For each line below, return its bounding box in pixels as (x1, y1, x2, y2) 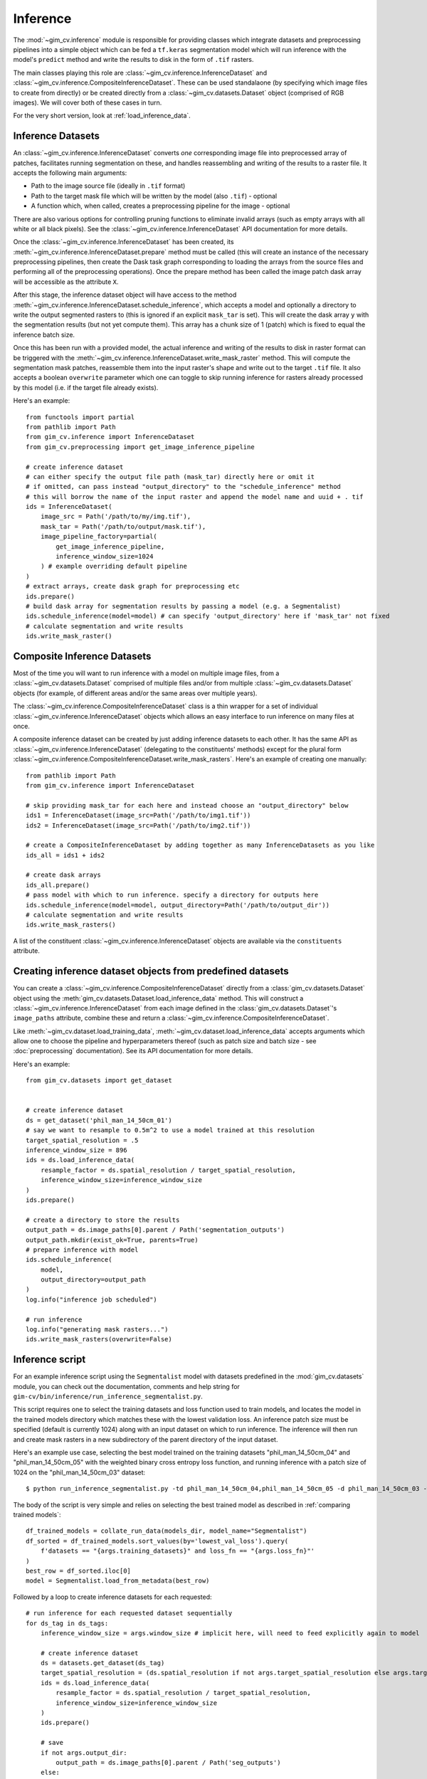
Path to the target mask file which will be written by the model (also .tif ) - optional (31, 191, 278, 200)
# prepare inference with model (26, 1245, 139, 1254)
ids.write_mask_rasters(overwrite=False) (26, 1335, 172, 1344)
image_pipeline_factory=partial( (40, 532, 158, 541)
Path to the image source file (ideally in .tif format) (31, 181, 186, 190)
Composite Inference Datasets (13, 650, 152, 662)
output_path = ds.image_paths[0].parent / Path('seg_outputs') (56, 1758, 281, 1766)
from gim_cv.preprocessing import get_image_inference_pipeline (26, 443, 255, 451)
